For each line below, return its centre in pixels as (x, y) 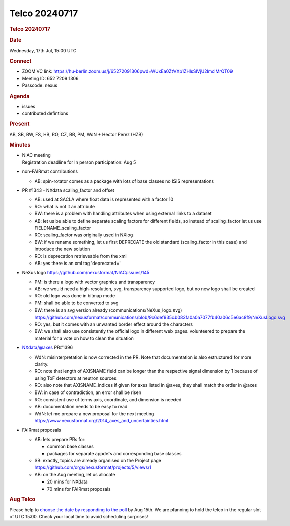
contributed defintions (45, 113)
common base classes (71, 446)
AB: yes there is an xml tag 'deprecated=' (78, 263)
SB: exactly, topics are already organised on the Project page (98, 461)
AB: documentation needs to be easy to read (81, 407)
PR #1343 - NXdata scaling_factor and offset (68, 190)
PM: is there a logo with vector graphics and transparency (95, 282)
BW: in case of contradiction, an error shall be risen (88, 392)
